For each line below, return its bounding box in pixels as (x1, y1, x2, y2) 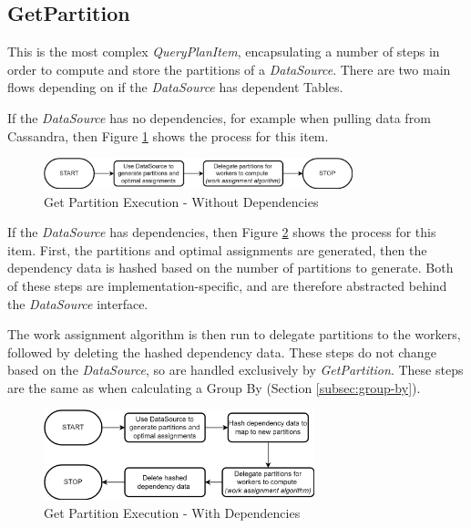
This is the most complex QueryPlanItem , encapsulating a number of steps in (7, 42, 440, 61)
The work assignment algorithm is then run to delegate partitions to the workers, (7, 325, 461, 344)
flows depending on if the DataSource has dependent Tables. (7, 78, 343, 97)
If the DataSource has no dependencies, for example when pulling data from (7, 108, 431, 127)
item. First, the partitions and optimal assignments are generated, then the (7, 240, 427, 259)
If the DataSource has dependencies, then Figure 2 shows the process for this (7, 223, 436, 242)
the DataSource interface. (7, 294, 148, 313)
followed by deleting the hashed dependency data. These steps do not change (7, 342, 436, 361)
